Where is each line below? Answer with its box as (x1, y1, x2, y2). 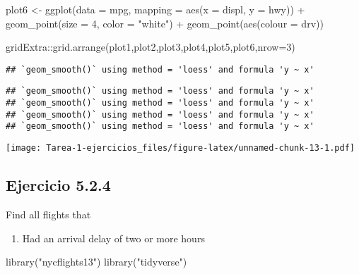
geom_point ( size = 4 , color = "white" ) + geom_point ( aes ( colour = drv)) (6, 15, 324, 30)
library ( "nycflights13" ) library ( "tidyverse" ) (6, 254, 187, 269)
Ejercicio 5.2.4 (6, 174, 111, 196)
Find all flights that (6, 206, 91, 221)
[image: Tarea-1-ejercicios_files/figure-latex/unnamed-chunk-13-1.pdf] (6, 143, 355, 154)
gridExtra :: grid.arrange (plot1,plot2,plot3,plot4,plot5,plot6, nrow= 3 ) (6, 39, 295, 54)
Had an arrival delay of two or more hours (22, 230, 205, 245)
